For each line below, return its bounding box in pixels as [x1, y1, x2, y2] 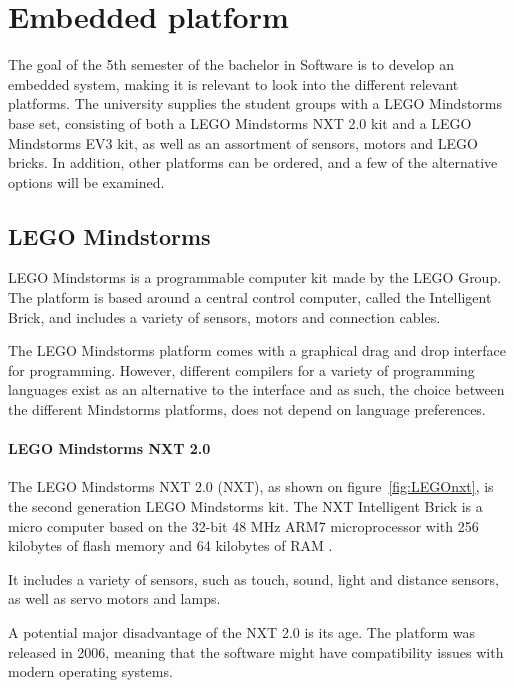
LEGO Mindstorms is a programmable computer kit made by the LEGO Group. [8, 267, 502, 288]
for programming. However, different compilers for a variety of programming [8, 359, 475, 380]
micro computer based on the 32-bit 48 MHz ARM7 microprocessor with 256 [8, 515, 479, 536]
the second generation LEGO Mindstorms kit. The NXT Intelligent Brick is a [8, 496, 483, 517]
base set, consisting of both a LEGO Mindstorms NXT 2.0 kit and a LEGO [8, 112, 472, 133]
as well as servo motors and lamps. [8, 588, 221, 609]
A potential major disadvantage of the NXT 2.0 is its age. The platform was [8, 622, 476, 642]
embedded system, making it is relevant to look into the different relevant [8, 73, 459, 94]
